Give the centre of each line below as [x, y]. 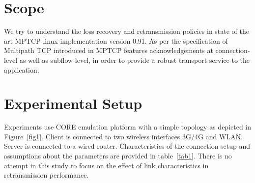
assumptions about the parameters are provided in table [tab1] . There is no [118, 156]
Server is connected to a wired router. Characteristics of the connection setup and [127, 146]
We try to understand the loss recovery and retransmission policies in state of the [127, 31]
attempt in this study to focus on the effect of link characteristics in [106, 165]
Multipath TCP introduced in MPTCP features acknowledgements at [109, 50]
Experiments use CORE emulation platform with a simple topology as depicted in [128, 127]
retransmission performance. [46, 175]
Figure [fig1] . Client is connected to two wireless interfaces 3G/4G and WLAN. [123, 136]
